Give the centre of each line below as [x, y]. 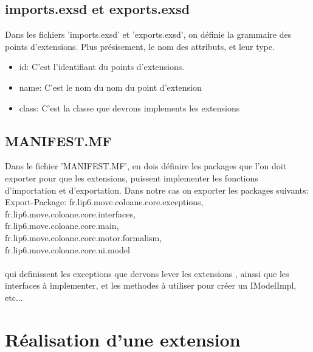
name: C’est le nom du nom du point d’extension [110, 87]
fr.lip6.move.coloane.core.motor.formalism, [84, 237]
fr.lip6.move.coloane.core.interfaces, [70, 213]
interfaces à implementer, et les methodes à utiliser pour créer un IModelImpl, [151, 285]
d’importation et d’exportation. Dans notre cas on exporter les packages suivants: [157, 190]
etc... [14, 297]
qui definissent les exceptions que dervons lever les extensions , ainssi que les [147, 273]
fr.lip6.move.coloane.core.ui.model [67, 249]
